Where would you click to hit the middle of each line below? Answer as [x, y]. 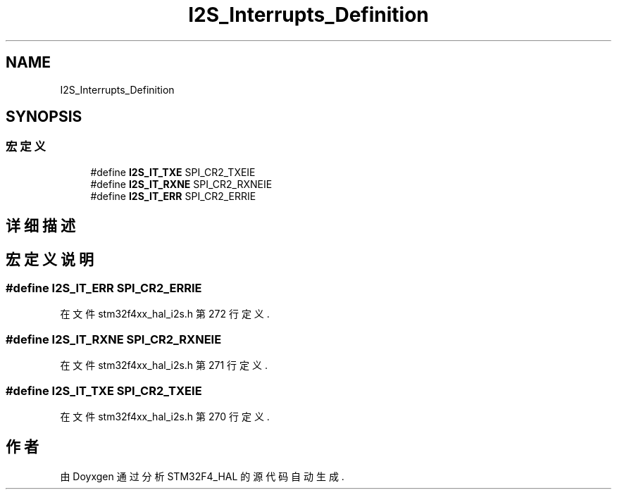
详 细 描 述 [40, 226]
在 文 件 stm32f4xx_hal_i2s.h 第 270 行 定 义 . [165, 416]
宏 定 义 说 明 [50, 259]
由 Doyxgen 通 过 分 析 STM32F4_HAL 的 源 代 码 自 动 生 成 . [202, 476]
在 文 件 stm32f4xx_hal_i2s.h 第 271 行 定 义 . [164, 365]
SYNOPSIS [44, 117]
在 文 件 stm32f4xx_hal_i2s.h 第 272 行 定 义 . [165, 314]
